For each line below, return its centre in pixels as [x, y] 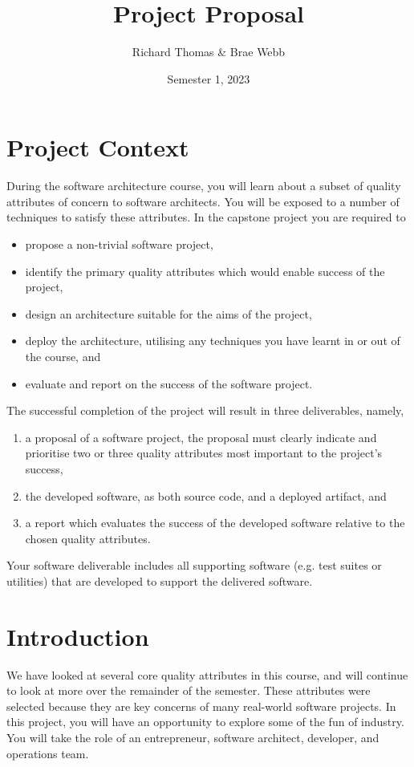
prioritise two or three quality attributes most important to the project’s [204, 453]
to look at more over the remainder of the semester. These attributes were [189, 690]
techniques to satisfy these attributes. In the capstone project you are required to [206, 217]
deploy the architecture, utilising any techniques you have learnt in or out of [213, 341]
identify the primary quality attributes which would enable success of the [205, 271]
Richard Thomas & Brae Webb [209, 52]
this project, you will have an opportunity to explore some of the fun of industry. [205, 722]
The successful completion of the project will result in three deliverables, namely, [205, 410]
